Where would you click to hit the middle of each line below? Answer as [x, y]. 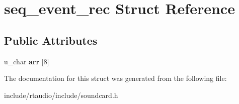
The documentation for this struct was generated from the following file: [115, 78]
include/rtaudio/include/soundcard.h [61, 95]
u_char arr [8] [27, 61]
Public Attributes [51, 40]
